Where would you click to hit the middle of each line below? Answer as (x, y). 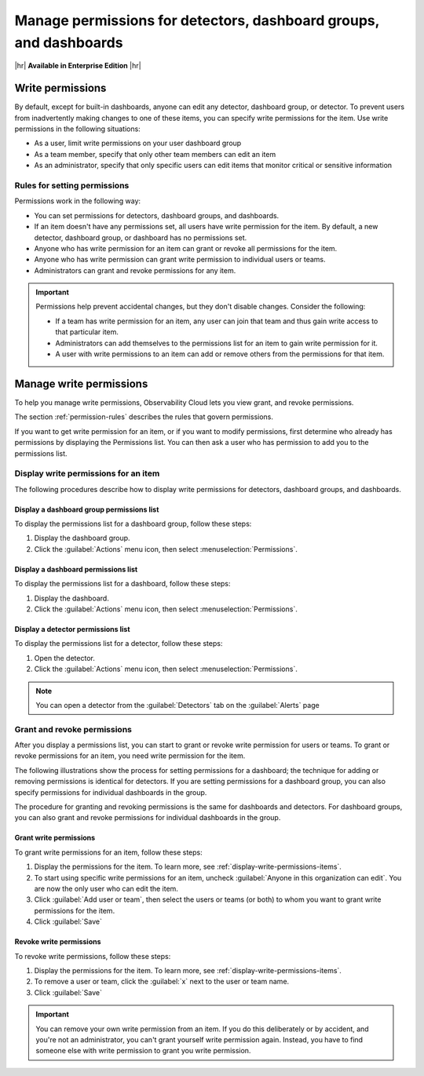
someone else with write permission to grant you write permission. (143, 1051)
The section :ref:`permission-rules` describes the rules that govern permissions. (144, 417)
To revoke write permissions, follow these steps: (93, 956)
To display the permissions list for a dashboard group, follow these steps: (133, 524)
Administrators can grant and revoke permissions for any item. (135, 270)
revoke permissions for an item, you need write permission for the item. (130, 756)
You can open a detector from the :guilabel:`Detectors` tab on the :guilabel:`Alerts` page (177, 705)
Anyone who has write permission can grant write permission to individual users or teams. (180, 260)
